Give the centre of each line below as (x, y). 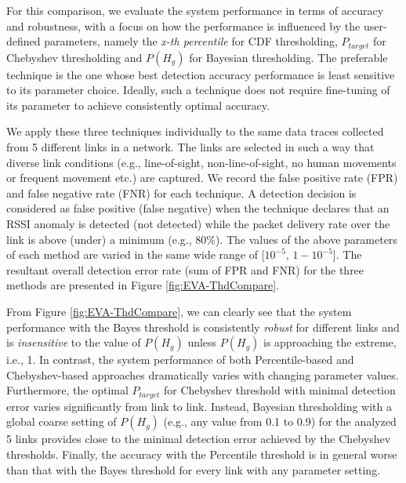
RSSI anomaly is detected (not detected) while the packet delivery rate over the (198, 223)
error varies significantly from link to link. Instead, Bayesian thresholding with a (199, 406)
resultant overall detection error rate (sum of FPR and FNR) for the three (185, 269)
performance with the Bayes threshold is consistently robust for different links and (203, 327)
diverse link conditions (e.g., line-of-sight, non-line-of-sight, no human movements (201, 162)
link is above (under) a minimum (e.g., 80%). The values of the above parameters (202, 239)
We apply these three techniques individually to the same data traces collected (195, 131)
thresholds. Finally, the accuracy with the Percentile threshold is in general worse (202, 454)
